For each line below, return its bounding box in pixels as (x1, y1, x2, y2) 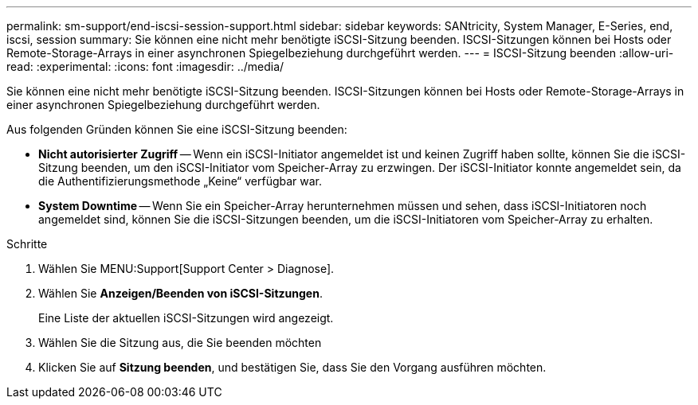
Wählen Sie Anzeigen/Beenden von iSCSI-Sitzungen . (38, 286, 323, 300)
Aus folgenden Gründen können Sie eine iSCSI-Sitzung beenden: (6, 123, 347, 136)
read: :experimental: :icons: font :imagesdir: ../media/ (6, 60, 284, 73)
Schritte (6, 237, 48, 251)
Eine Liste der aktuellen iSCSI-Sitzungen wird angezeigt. (38, 311, 334, 325)
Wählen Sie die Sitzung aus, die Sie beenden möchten (38, 336, 322, 349)
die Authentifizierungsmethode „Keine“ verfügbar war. (38, 174, 323, 188)
